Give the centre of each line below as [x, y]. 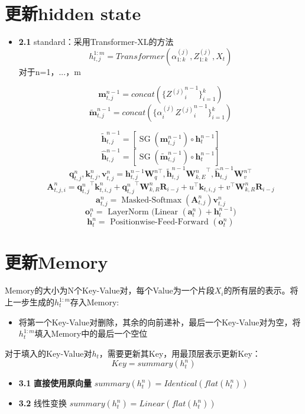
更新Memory [56, 262]
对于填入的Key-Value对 [48, 353]
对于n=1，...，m [50, 71]
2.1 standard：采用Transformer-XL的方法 [96, 42]
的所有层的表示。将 [261, 290]
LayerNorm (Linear [143, 212]
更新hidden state [73, 13]
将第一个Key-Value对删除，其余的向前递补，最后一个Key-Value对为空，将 [160, 322]
